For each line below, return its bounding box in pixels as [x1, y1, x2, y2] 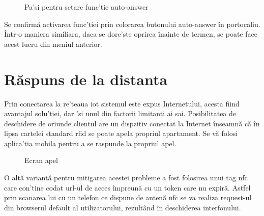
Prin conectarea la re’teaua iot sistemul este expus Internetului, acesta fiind [4, 98, 240, 109]
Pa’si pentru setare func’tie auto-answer [24, 2, 149, 12]
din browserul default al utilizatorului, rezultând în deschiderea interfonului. [4, 202, 241, 212]
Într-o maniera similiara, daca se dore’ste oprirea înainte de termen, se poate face [4, 29, 257, 39]
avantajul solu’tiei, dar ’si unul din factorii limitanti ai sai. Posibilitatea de [4, 108, 237, 119]
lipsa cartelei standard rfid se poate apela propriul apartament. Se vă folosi [4, 128, 238, 139]
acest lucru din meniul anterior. [4, 38, 102, 49]
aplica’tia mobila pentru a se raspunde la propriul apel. [4, 138, 177, 148]
